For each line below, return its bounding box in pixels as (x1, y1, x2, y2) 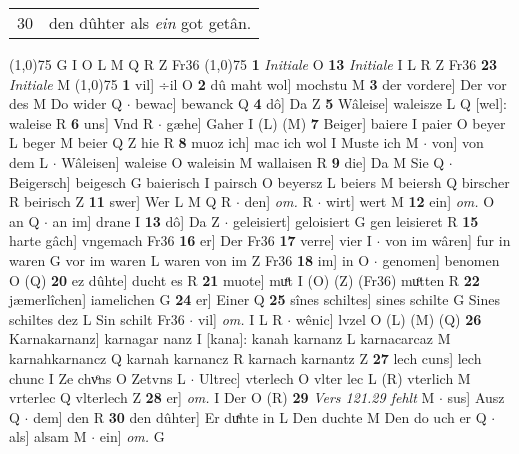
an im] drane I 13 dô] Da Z (52, 210, 220, 231)
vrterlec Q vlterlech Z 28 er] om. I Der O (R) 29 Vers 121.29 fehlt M (9, 387, 435, 408)
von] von (431, 132, 484, 153)
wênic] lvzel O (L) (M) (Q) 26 (295, 308, 482, 329)
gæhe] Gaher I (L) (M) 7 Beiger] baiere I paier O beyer (166, 112, 506, 133)
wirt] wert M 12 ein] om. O (325, 191, 495, 212)
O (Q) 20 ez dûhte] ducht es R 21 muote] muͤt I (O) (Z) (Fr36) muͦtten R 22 (9, 269, 480, 290)
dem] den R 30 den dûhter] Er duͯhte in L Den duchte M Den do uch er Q (33, 406, 487, 427)
